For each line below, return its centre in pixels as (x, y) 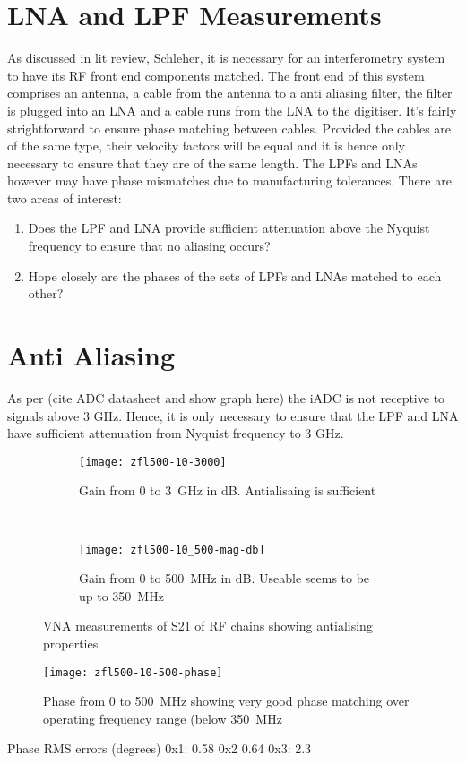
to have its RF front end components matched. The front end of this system (216, 75)
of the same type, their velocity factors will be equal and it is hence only (207, 146)
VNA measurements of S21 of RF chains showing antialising (208, 626)
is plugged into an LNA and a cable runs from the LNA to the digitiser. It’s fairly (232, 110)
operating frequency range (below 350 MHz (163, 718)
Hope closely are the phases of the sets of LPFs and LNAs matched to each (235, 275)
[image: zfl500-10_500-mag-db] (172, 549)
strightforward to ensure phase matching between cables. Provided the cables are (229, 128)
